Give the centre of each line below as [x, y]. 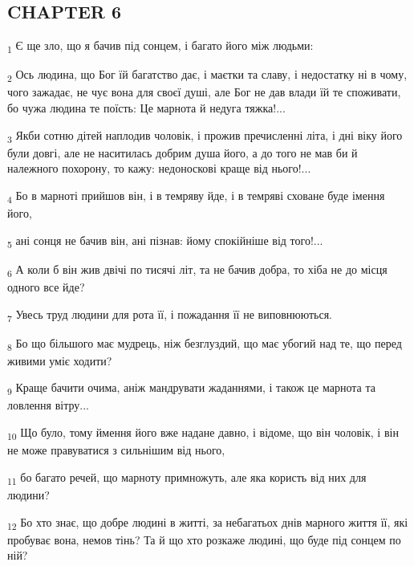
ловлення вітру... [48, 405]
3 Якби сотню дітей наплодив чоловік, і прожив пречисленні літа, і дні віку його [205, 136]
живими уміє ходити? [60, 360]
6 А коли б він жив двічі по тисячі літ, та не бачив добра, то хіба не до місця [197, 270]
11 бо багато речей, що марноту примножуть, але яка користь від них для [187, 478]
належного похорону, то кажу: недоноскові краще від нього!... [159, 168]
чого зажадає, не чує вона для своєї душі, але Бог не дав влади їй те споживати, [204, 92]
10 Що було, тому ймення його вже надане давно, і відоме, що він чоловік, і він [203, 433]
